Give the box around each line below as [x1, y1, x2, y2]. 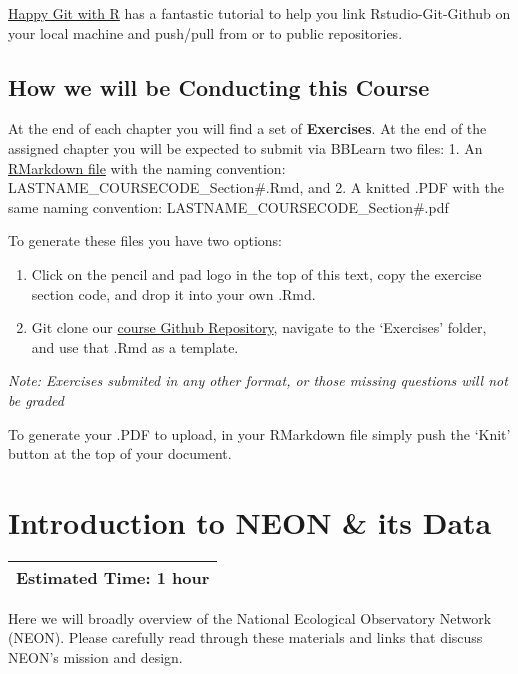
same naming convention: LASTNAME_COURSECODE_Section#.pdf [8, 196, 449, 217]
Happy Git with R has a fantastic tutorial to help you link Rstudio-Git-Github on [8, 3, 511, 23]
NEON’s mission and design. [8, 647, 183, 668]
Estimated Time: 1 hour [16, 565, 210, 589]
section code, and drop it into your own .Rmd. [31, 283, 316, 304]
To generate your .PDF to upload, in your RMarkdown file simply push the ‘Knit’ [8, 423, 511, 444]
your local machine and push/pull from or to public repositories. [8, 22, 403, 43]
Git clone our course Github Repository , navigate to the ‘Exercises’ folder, [31, 317, 487, 338]
